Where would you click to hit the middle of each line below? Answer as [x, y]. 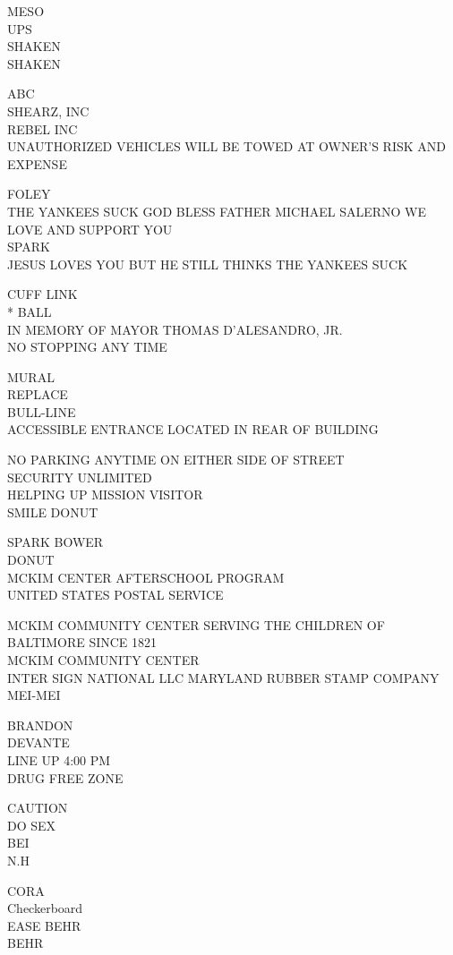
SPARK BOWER [56, 542]
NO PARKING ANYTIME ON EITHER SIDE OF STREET [176, 460]
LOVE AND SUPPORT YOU [90, 229]
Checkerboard [45, 908]
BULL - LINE [42, 411]
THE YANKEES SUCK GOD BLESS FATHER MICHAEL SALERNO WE [217, 211]
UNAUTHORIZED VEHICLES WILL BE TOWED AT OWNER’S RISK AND [227, 146]
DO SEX [32, 825]
